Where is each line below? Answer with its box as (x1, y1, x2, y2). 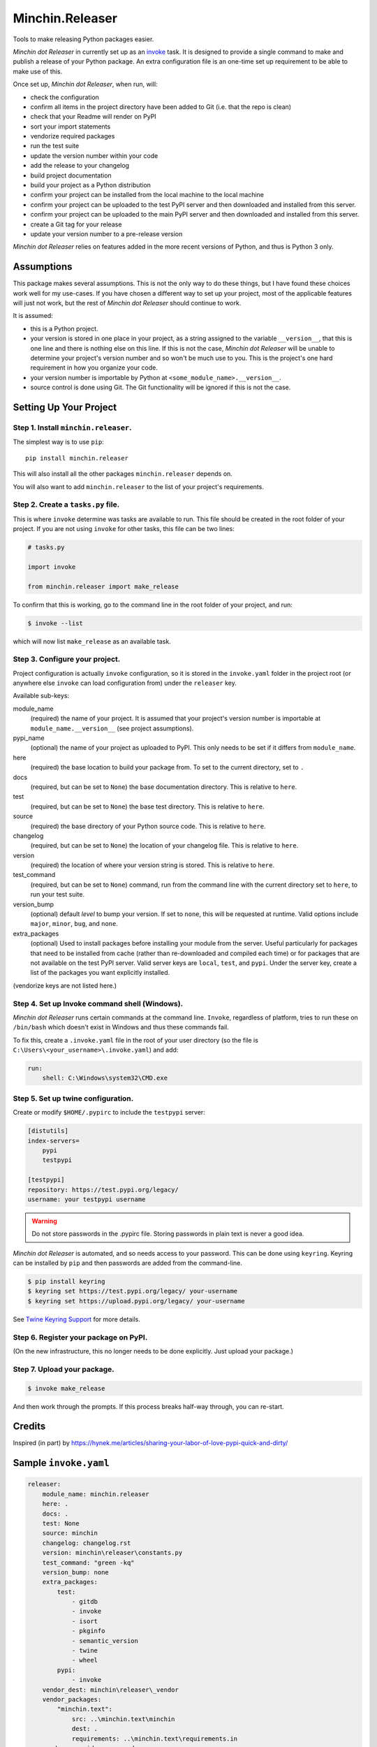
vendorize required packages (30, 132, 115, 140)
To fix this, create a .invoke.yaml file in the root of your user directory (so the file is (13, 1036, 258, 1044)
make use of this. (13, 67, 63, 75)
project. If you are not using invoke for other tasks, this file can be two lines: (13, 525, 235, 533)
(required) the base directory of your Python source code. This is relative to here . (30, 822, 266, 830)
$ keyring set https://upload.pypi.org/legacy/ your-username (27, 1297, 245, 1305)
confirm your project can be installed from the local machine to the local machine (30, 191, 265, 199)
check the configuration (30, 93, 99, 101)
